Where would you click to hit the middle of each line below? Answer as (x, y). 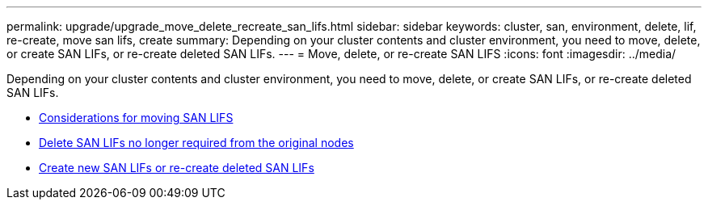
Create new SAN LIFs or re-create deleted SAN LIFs (177, 168)
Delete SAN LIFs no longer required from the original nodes (196, 143)
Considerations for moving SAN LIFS (136, 118)
